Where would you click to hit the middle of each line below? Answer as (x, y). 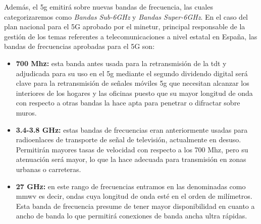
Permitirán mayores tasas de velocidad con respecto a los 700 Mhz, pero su (132, 149)
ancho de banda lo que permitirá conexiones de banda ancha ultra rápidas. (132, 216)
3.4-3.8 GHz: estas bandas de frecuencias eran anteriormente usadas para (132, 129)
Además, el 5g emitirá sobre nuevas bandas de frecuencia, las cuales (109, 7)
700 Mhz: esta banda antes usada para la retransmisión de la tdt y (121, 63)
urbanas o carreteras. (48, 169)
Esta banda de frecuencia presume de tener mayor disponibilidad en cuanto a (135, 206)
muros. (26, 112)
